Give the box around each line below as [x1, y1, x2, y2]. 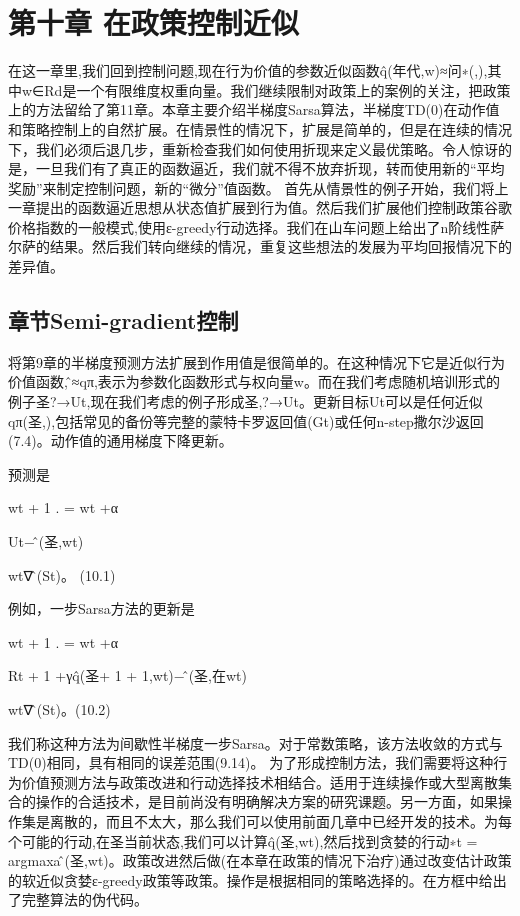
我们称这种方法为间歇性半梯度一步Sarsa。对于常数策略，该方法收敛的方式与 [8, 732, 503, 753]
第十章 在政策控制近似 [8, 2, 299, 43]
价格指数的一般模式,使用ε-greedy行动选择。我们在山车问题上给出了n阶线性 [8, 216, 491, 237]
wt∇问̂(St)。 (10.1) [8, 564, 116, 585]
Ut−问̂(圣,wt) [8, 531, 84, 552]
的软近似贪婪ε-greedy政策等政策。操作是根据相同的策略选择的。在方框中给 [8, 869, 493, 890]
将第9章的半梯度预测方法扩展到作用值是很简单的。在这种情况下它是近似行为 [8, 351, 505, 372]
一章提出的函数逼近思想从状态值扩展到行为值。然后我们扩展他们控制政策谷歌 [8, 197, 512, 218]
